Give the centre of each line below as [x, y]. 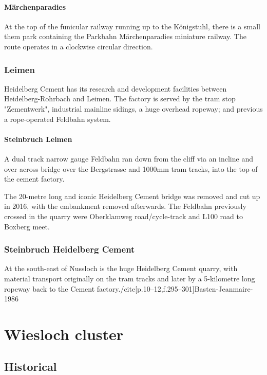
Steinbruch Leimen [38, 139]
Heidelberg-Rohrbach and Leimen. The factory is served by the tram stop [120, 99]
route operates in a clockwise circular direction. [79, 46]
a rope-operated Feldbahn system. [58, 119]
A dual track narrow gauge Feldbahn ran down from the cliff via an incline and [129, 158]
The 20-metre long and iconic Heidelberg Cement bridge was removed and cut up [132, 196]
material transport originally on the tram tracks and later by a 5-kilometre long [130, 278]
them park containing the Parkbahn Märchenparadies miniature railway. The [125, 36]
